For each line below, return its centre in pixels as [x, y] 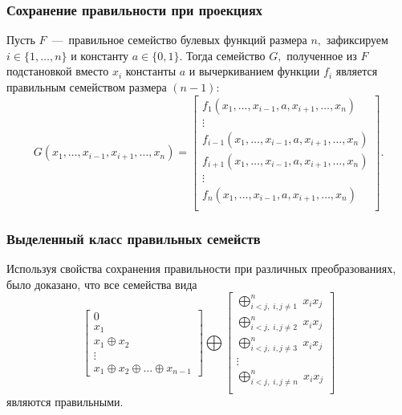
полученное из [322, 55]
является [357, 71]
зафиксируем [357, 40]
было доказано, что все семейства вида [102, 284]
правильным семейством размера [87, 87]
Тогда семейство [226, 55]
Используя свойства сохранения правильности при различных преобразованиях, [201, 269]
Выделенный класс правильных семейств [134, 238]
